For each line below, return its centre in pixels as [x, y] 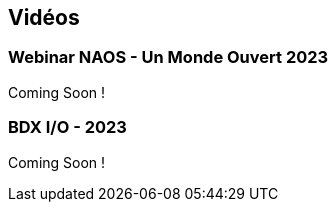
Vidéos [44, 17]
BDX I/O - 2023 [67, 127]
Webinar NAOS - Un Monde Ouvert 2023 [168, 57]
